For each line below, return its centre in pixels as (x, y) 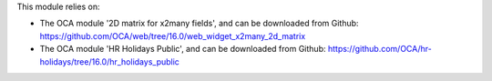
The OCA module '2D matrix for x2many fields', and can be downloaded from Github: (199, 24)
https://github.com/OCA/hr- (379, 49)
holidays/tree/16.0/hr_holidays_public (109, 61)
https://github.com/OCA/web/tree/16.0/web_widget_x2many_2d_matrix (173, 35)
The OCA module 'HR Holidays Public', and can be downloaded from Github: (183, 49)
